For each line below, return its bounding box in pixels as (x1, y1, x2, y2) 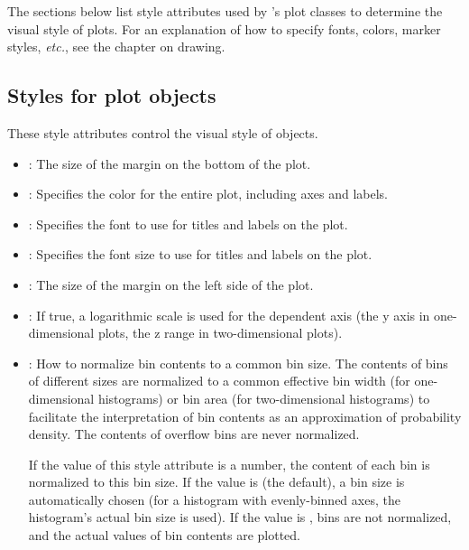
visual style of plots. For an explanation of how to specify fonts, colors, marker (7, 19, 441, 38)
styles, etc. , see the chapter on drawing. (7, 37, 225, 56)
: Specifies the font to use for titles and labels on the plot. (28, 214, 348, 233)
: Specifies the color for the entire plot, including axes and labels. (28, 184, 388, 203)
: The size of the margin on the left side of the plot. (28, 275, 314, 294)
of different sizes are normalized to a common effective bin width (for (28, 371, 410, 390)
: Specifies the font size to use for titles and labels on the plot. (28, 245, 372, 264)
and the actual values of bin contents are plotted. (28, 526, 300, 545)
